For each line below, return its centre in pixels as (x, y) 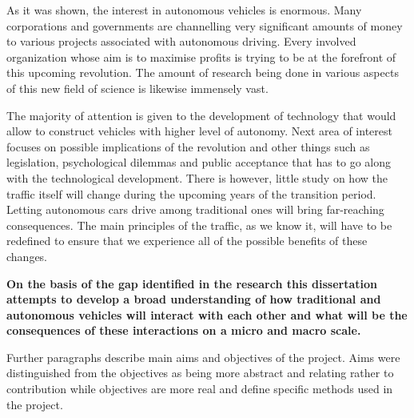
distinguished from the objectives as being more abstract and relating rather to (200, 373)
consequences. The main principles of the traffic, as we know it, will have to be (199, 225)
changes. (27, 256)
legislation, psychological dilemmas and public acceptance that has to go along (199, 162)
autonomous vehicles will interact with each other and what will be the (207, 314)
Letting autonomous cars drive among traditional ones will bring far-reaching (195, 209)
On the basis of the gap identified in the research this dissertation (192, 283)
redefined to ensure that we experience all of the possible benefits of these (187, 241)
